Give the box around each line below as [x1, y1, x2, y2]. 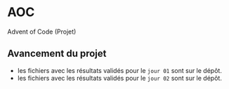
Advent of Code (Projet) [7, 27, 77, 36]
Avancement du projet [7, 48, 107, 60]
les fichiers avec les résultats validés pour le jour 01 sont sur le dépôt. [17, 66, 223, 74]
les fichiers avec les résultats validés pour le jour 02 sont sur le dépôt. [17, 74, 223, 82]
